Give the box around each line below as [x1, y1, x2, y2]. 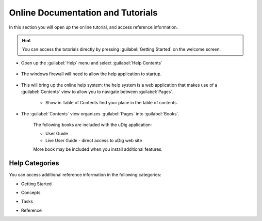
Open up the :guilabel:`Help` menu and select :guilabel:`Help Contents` [21, 60, 163, 65]
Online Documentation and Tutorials [9, 7, 158, 18]
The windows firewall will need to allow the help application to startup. [21, 71, 162, 77]
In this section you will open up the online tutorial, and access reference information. [9, 24, 178, 30]
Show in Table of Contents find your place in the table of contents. [45, 100, 178, 106]
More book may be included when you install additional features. [33, 146, 163, 152]
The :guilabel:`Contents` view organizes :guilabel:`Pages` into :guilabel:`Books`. [21, 110, 180, 116]
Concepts [21, 189, 41, 195]
